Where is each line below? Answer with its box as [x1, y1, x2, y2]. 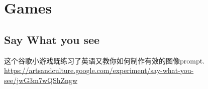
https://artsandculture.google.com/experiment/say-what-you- [4, 65, 194, 75]
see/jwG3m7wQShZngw [4, 74, 78, 85]
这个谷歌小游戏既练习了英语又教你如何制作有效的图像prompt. [4, 55, 205, 65]
